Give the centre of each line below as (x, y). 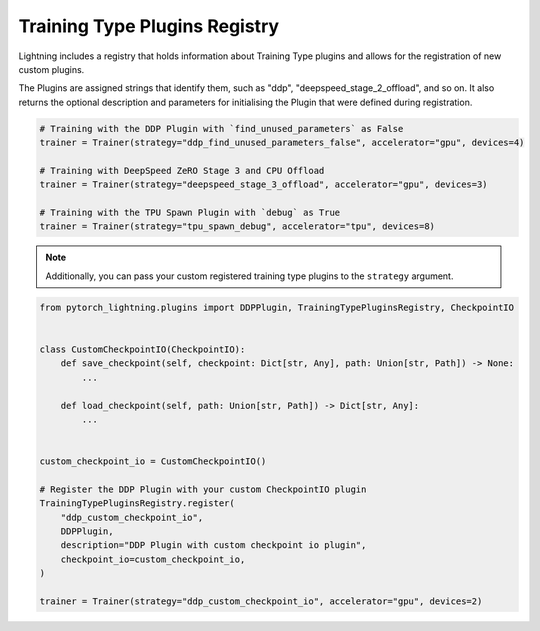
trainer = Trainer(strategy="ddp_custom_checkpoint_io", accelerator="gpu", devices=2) (261, 601)
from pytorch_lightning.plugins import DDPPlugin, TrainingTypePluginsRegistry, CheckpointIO (277, 307)
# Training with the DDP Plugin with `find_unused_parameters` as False (221, 128)
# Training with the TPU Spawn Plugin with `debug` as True (190, 213)
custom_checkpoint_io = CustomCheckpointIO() (153, 461)
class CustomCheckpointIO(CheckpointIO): (142, 349)
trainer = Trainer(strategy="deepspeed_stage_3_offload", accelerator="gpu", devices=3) (264, 184)
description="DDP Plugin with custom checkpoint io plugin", (213, 545)
